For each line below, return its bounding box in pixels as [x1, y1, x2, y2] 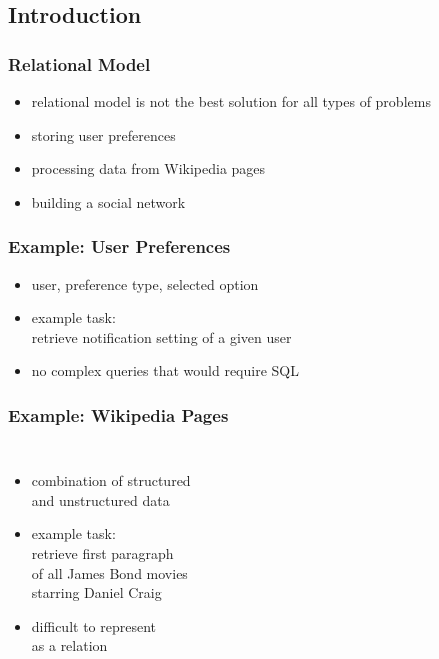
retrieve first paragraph [31, 542, 174, 563]
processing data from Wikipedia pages [31, 158, 266, 179]
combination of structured [31, 470, 191, 491]
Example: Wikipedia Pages [8, 402, 229, 427]
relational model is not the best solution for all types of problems [31, 91, 431, 111]
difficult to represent [31, 615, 157, 636]
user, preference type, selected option [31, 273, 259, 294]
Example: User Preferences [8, 234, 231, 259]
